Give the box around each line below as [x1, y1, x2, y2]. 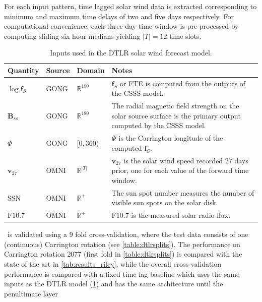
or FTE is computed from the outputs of [119, 78, 246, 88]
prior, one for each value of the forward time [111, 165, 249, 175]
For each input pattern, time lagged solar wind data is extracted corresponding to [4, 1, 257, 11]
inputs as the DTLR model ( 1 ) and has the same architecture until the [4, 278, 223, 289]
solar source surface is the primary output [111, 110, 241, 120]
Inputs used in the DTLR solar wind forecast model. [50, 47, 212, 58]
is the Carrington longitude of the [118, 133, 223, 143]
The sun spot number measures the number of [111, 187, 254, 198]
